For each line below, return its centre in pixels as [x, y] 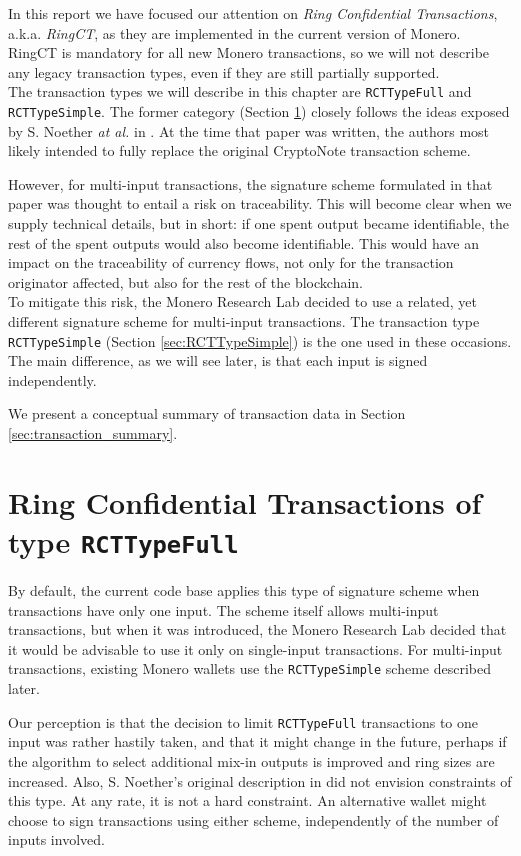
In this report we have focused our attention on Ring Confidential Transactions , [253, 13]
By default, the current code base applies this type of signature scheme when [244, 590]
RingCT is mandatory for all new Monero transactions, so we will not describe [249, 52]
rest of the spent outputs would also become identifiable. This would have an [243, 242]
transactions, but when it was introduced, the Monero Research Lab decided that [257, 629]
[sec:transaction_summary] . [93, 433]
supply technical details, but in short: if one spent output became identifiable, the [258, 223]
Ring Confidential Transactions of [245, 501]
